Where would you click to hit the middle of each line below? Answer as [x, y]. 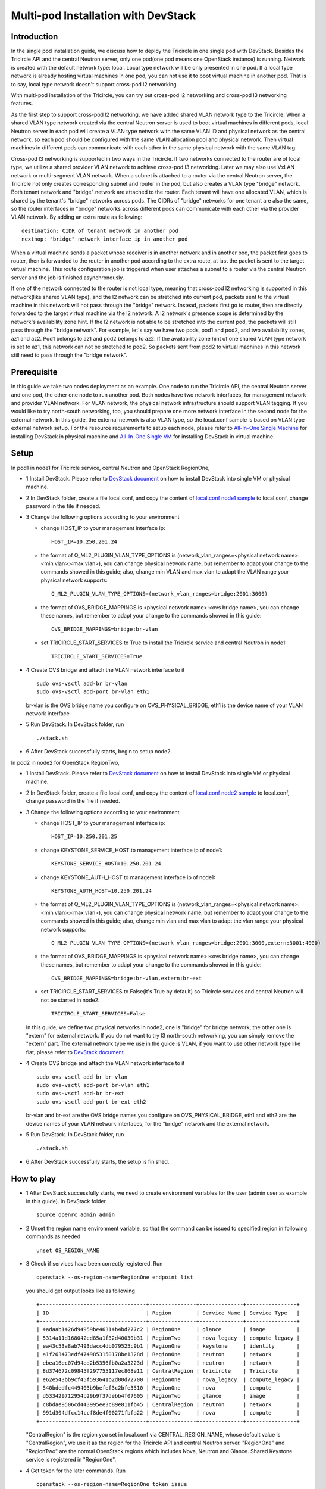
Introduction [35, 37]
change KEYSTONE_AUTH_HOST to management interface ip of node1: [128, 877]
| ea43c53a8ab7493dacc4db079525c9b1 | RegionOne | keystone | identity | [168, 1346]
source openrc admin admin [76, 1215]
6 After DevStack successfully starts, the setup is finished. [98, 1161]
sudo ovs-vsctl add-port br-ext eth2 [92, 1102]
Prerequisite [34, 372]
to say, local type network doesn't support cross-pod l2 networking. [95, 84]
